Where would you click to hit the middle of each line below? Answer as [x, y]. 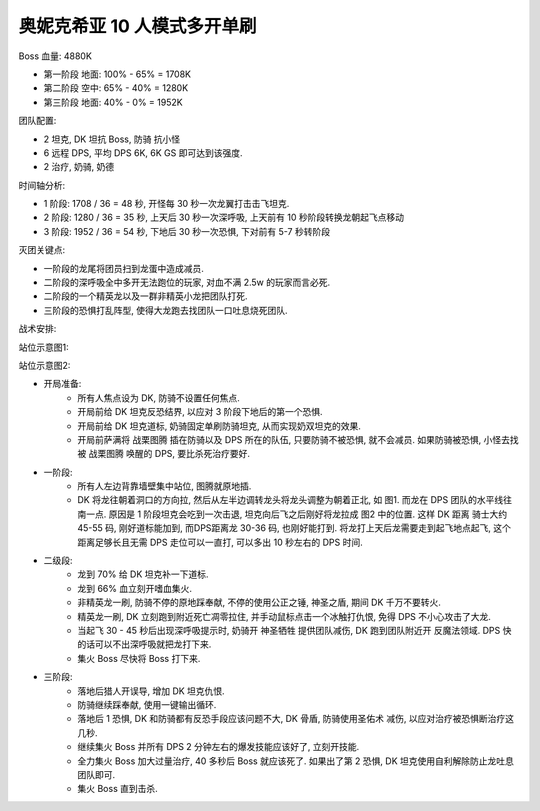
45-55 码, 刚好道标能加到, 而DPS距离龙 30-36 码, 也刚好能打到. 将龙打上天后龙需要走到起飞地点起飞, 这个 [294, 528]
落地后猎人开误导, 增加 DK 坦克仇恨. [151, 691]
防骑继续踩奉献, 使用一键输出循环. [147, 704]
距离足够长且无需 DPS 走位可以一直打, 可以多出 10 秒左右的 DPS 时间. [220, 542]
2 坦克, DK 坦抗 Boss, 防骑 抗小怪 [112, 139]
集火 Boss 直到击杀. [118, 789]
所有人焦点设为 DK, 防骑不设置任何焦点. [158, 397]
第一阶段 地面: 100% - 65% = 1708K [117, 74]
